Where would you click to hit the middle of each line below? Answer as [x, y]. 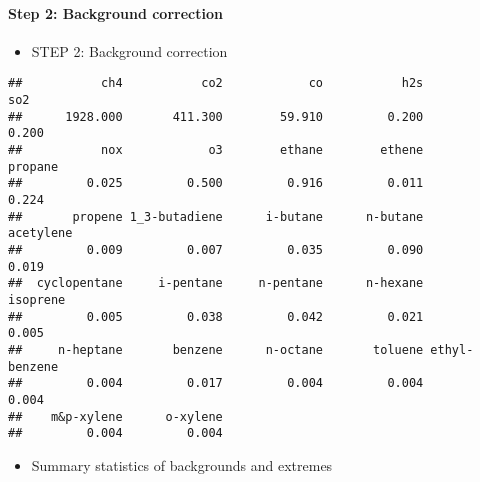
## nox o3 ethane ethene [216, 150]
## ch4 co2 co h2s [216, 83]
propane [33, 166]
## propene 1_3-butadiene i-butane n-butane [216, 216]
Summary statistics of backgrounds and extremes [182, 464]
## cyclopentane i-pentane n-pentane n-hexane [216, 283]
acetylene [40, 233]
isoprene [37, 299]
